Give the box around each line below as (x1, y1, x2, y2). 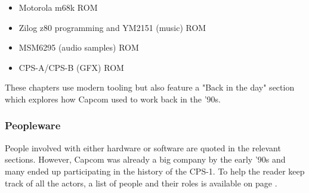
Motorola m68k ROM (18, 1, 98, 13)
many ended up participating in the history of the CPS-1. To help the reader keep (5, 164, 305, 177)
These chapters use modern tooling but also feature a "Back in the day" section (5, 81, 295, 94)
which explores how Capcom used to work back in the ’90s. (5, 92, 221, 105)
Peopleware (5, 118, 61, 133)
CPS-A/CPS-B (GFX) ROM (18, 61, 124, 73)
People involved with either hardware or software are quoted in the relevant (5, 141, 281, 154)
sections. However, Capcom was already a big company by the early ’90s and (5, 153, 286, 166)
